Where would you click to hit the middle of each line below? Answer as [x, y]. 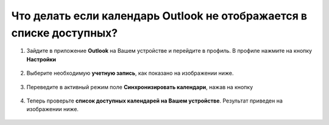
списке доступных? [65, 33]
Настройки [41, 59]
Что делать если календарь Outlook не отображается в [159, 16]
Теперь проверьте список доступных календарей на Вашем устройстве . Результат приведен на [155, 101]
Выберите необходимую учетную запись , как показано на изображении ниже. [130, 73]
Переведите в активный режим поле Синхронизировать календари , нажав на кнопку [140, 87]
